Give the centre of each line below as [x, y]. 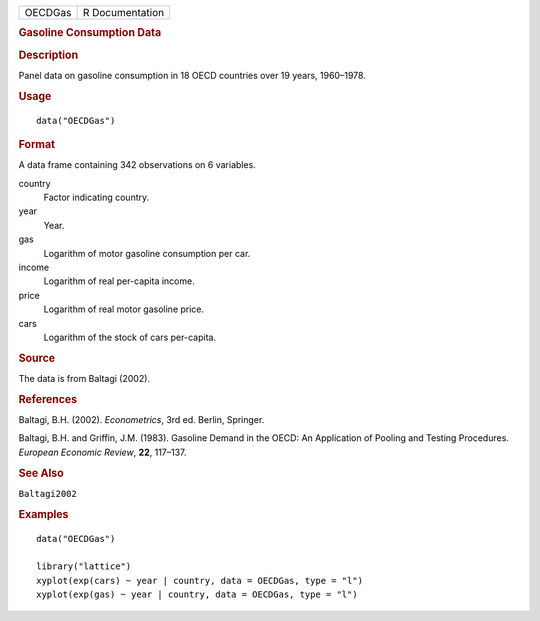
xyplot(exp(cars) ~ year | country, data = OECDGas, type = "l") [200, 580]
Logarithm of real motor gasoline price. [124, 309]
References [48, 399]
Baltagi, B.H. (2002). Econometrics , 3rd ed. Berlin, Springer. [141, 420]
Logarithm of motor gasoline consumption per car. [147, 253]
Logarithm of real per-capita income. [119, 281]
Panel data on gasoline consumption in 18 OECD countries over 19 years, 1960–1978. [192, 75]
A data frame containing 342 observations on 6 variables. [137, 165]
